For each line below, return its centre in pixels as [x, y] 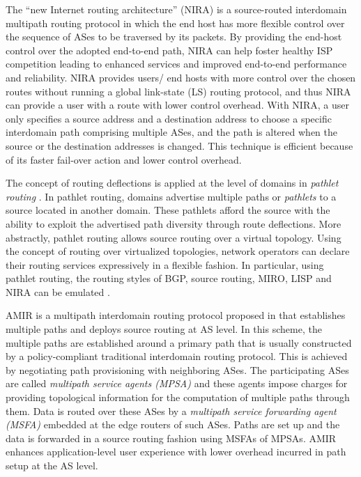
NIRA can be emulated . [58, 291]
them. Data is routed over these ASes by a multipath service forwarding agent [171, 410]
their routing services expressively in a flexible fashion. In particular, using [165, 264]
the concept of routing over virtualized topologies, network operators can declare [178, 251]
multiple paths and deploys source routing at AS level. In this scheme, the [164, 329]
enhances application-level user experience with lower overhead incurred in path [176, 452]
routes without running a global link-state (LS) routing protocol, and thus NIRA [178, 91]
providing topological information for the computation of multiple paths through [178, 397]
